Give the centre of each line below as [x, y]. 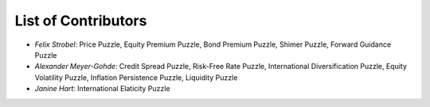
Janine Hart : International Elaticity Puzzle [102, 89]
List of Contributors [81, 21]
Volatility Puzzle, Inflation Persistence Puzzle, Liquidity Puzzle [136, 77]
